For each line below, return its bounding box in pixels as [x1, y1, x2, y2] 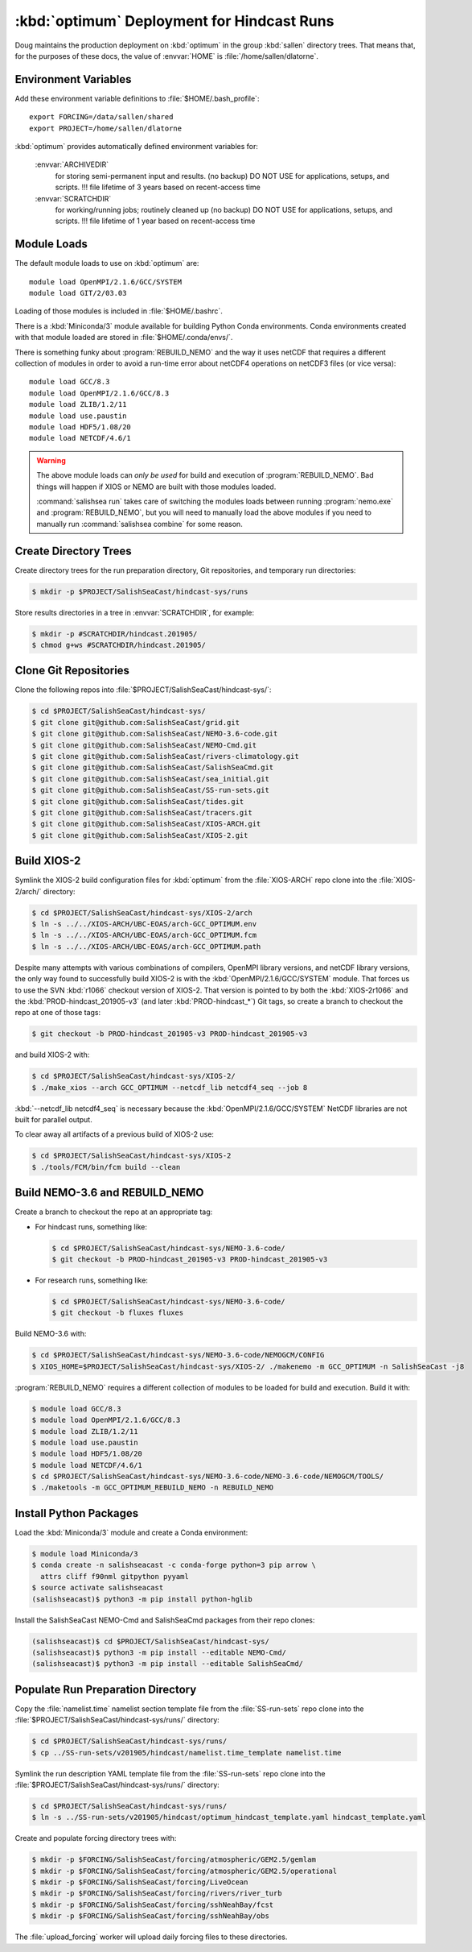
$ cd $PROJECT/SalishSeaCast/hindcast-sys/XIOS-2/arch [31, 908, 252, 918]
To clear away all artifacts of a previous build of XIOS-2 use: [14, 1129, 215, 1139]
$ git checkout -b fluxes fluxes [51, 1308, 184, 1317]
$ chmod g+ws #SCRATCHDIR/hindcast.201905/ [31, 640, 207, 649]
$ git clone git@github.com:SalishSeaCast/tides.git [31, 797, 244, 806]
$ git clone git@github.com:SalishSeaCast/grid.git [31, 718, 240, 727]
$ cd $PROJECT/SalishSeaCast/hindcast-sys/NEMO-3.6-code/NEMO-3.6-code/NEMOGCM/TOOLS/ [31, 1472, 384, 1482]
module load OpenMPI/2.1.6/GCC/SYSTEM [29, 277, 183, 286]
